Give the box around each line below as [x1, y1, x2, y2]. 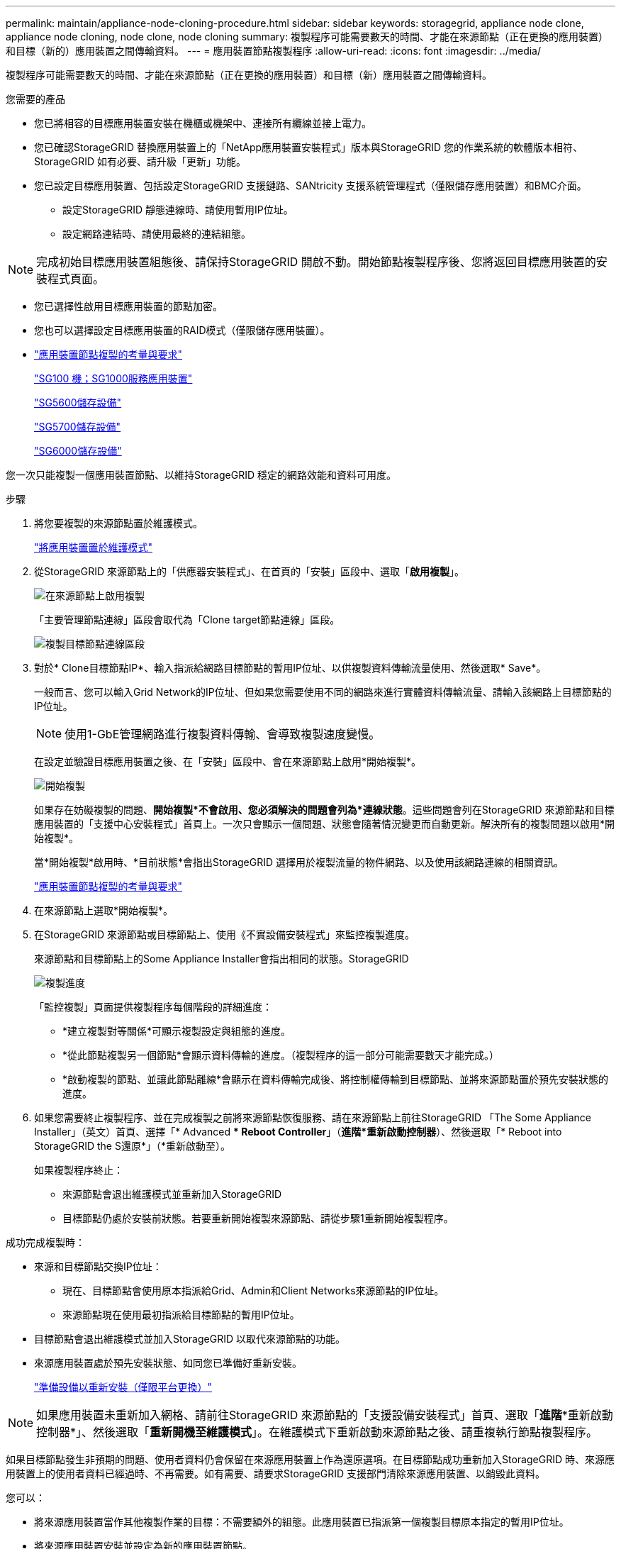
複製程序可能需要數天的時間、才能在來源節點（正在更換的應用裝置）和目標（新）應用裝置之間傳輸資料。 [6, 69, 492, 81]
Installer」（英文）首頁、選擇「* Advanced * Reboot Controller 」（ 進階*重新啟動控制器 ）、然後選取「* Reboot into [34, 1126, 562, 1138]
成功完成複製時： [6, 1236, 85, 1248]
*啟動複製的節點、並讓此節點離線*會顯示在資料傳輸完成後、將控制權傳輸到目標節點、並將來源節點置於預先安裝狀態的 [62, 1073, 609, 1085]
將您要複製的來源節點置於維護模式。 [34, 517, 203, 529]
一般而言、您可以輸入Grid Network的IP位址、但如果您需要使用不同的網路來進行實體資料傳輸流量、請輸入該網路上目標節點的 [34, 686, 612, 698]
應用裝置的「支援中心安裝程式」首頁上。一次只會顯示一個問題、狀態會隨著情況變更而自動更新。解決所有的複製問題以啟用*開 [34, 818, 615, 830]
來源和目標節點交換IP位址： [34, 1260, 162, 1272]
